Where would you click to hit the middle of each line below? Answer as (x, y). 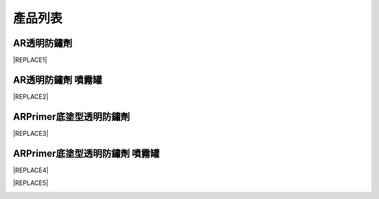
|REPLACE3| (31, 133)
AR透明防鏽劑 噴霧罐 (58, 80)
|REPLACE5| (31, 183)
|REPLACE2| (31, 96)
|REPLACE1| (30, 60)
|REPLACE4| (31, 170)
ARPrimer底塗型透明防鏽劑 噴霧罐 (86, 153)
